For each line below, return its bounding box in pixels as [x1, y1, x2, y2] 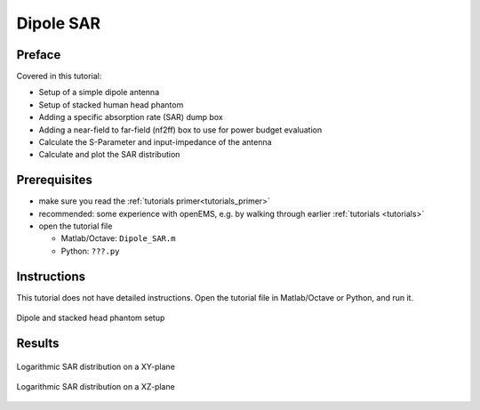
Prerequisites [16, 173, 92, 188]
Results [16, 335, 60, 350]
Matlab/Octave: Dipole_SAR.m [60, 233, 176, 244]
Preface [16, 47, 61, 62]
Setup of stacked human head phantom [38, 99, 184, 110]
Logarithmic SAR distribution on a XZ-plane [16, 381, 175, 391]
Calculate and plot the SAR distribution [38, 149, 180, 160]
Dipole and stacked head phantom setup [16, 312, 165, 324]
